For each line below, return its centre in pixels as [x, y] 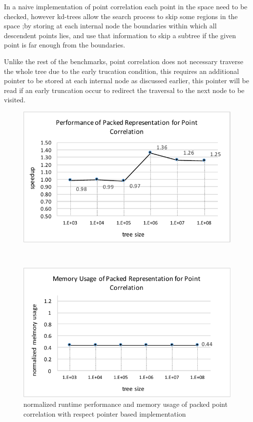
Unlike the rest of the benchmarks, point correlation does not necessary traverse [124, 61]
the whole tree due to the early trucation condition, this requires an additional [122, 71]
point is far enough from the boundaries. [65, 45]
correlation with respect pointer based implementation [105, 413]
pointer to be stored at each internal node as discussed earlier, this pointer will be [126, 81]
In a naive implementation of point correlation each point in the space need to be [126, 6]
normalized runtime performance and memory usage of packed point [126, 404]
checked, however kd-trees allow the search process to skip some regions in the [121, 16]
